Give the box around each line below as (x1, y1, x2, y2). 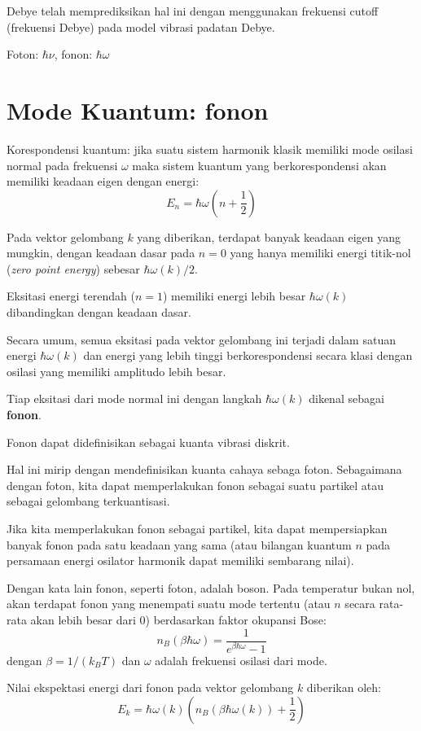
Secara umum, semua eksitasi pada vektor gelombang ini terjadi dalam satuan (7, 330, 396, 348)
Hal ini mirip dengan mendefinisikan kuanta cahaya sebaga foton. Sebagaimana (7, 461, 402, 478)
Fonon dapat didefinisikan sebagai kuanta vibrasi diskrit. (7, 433, 290, 450)
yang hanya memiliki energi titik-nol (230, 244, 411, 261)
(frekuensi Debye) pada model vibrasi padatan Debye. (7, 18, 275, 35)
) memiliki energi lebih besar (163, 287, 306, 304)
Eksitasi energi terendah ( (7, 287, 135, 304)
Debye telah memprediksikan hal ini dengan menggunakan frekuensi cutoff (7, 2, 379, 19)
